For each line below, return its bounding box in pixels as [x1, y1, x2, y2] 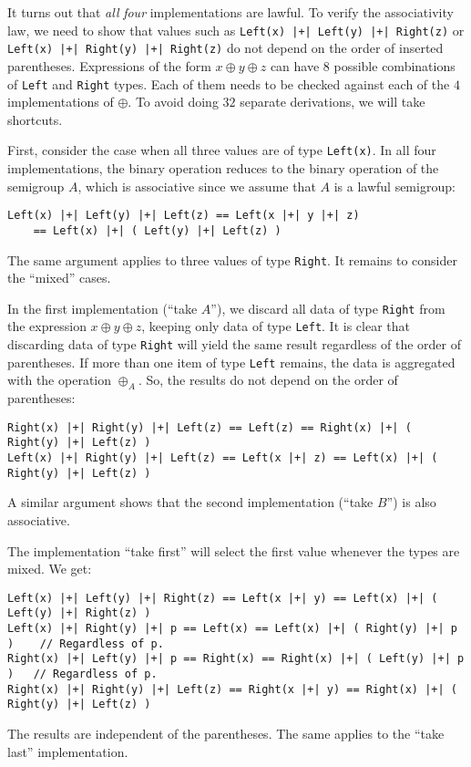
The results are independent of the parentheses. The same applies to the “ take [7, 724, 445, 743]
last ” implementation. [7, 741, 128, 761]
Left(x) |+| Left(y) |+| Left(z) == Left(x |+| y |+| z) [7, 209, 360, 223]
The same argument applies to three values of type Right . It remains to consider [7, 250, 458, 269]
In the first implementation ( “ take [7, 298, 198, 317]
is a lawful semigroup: [333, 176, 456, 195]
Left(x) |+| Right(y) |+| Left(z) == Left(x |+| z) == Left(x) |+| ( [7, 451, 438, 465]
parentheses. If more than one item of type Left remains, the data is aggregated [7, 352, 456, 371]
